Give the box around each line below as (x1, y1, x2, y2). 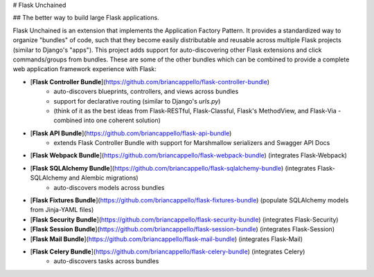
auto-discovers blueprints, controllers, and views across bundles (53, 87, 239, 96)
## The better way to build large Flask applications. (12, 14, 159, 22)
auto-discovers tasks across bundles (53, 257, 159, 265)
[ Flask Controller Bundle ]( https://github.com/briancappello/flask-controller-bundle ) (30, 77, 270, 86)
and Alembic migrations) (68, 173, 139, 182)
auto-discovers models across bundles (53, 183, 165, 191)
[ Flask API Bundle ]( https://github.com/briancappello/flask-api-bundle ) (30, 128, 232, 137)
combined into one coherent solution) (53, 116, 161, 124)
